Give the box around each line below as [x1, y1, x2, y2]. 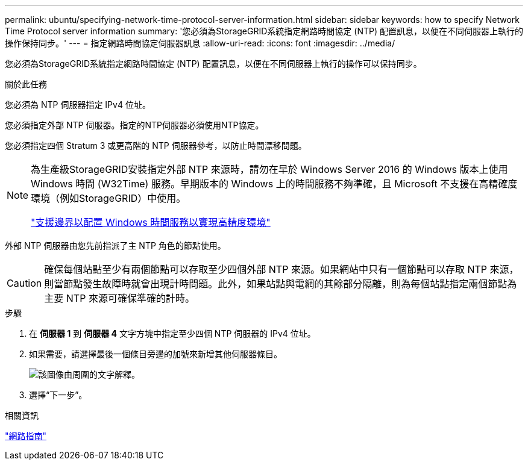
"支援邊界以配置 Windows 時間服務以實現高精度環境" [31, 216, 271, 228]
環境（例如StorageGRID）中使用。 [31, 192, 186, 204]
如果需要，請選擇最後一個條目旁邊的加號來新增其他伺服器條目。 [29, 349, 282, 359]
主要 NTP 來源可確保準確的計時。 [44, 292, 195, 304]
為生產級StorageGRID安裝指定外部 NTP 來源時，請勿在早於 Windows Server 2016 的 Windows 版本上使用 [31, 163, 508, 175]
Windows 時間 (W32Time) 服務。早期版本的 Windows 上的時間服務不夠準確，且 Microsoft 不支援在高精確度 [31, 178, 518, 190]
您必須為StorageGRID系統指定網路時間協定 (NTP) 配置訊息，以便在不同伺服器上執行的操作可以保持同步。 [5, 58, 422, 69]
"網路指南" [5, 431, 47, 441]
